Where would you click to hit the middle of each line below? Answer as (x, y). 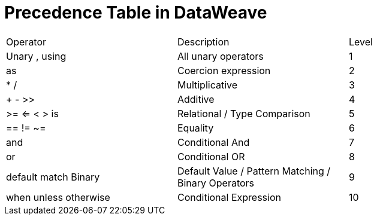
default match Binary (53, 177)
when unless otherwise (58, 197)
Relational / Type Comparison (244, 113)
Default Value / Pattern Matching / (254, 171)
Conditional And (213, 142)
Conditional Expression (229, 197)
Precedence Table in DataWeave (136, 13)
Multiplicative (207, 85)
